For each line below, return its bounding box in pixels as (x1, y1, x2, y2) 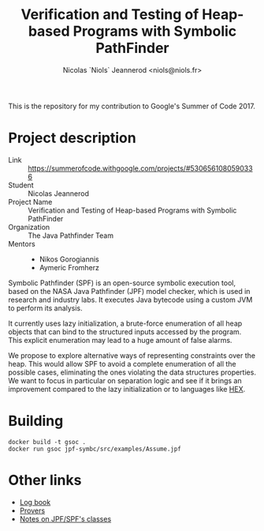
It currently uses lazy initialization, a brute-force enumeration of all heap (8, 318, 243, 328)
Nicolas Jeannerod (28, 188, 89, 198)
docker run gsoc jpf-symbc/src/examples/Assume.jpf (8, 445, 181, 453)
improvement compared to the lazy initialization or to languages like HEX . (8, 384, 246, 394)
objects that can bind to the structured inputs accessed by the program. (8, 326, 242, 337)
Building (8, 412, 64, 430)
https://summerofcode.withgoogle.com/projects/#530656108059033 (28, 164, 254, 173)
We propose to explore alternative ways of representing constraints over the (8, 350, 256, 360)
